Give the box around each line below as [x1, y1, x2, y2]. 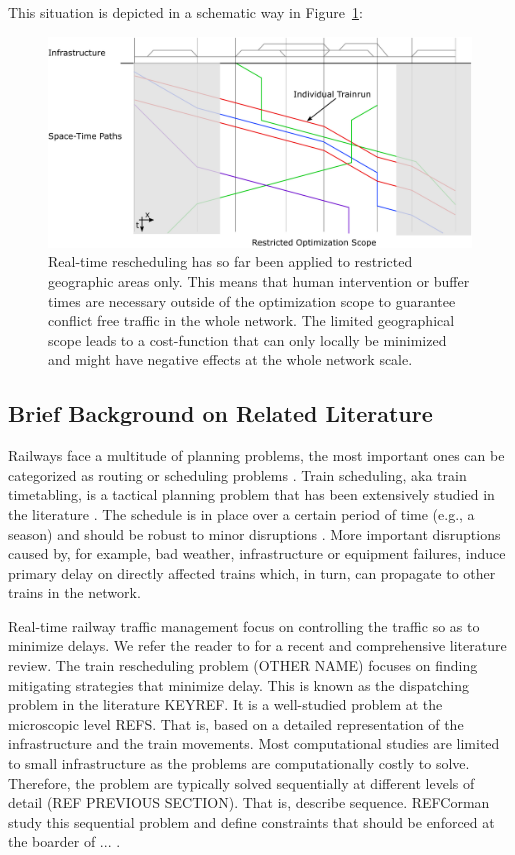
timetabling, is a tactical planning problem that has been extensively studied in [8, 484, 495, 505]
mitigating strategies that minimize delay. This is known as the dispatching [8, 674, 469, 695]
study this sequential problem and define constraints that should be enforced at [8, 811, 495, 832]
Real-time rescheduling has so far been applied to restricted [48, 251, 413, 272]
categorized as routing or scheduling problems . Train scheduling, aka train [8, 464, 467, 485]
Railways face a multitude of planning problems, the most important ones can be [8, 445, 505, 466]
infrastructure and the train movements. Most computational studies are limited [8, 733, 500, 754]
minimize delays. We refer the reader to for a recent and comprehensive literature [8, 635, 507, 656]
